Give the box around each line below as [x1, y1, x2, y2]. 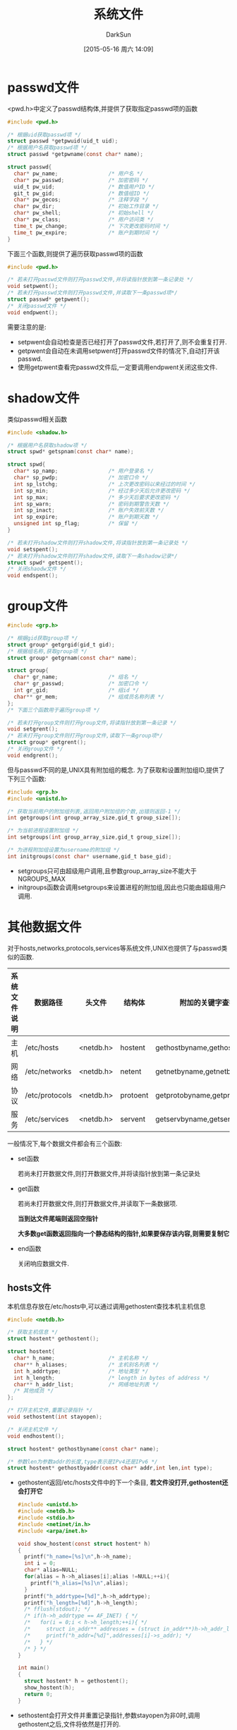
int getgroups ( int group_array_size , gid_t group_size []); [7, 815, 181, 822]
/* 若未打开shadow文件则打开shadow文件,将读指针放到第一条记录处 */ [7, 539, 188, 546]
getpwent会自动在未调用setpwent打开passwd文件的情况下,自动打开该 [17, 347, 220, 355]
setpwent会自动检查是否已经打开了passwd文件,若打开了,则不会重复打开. [17, 337, 227, 346]
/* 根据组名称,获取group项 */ [7, 647, 88, 655]
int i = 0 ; [24, 1560, 56, 1567]
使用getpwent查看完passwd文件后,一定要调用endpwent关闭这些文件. [17, 363, 218, 371]
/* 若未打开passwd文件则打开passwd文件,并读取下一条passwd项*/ [7, 289, 178, 296]
